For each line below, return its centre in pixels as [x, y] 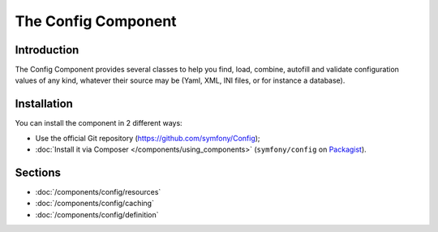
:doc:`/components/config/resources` [98, 192]
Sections [38, 172]
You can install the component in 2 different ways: [99, 123]
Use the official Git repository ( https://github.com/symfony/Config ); [148, 138]
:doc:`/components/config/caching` [94, 204]
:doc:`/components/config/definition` [97, 214]
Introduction [47, 50]
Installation [44, 104]
